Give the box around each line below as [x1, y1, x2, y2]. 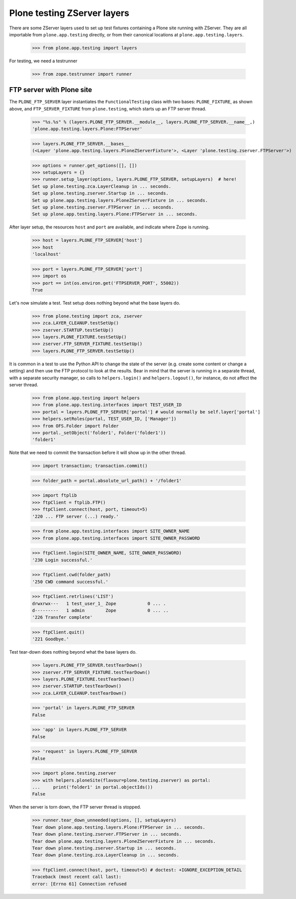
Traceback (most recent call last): [32, 874, 122, 880]
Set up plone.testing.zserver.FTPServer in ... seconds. [32, 205, 174, 210]
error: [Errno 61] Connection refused [32, 881, 127, 887]
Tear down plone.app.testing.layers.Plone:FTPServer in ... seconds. [32, 824, 205, 830]
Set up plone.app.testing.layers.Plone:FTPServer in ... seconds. [32, 212, 197, 217]
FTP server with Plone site [9, 86, 92, 94]
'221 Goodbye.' [32, 636, 69, 642]
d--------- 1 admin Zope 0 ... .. [32, 607, 169, 613]
